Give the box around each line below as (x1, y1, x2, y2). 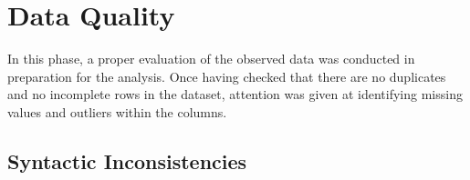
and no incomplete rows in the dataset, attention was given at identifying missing (7, 85, 463, 104)
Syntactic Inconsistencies (7, 146, 247, 175)
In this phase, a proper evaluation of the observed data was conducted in (7, 49, 415, 68)
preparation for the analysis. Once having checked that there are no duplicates (7, 66, 446, 85)
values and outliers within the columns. (7, 102, 227, 121)
